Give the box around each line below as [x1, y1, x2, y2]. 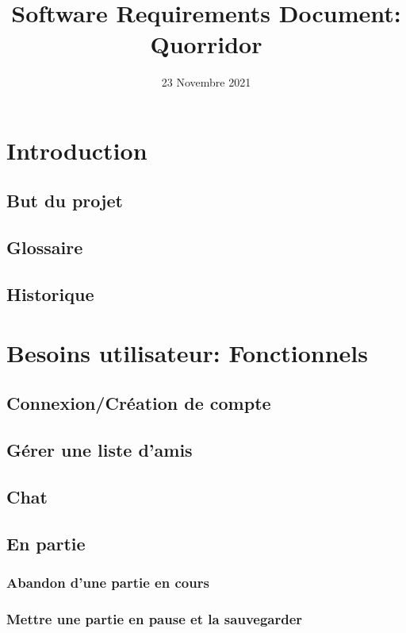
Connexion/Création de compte [6, 391, 271, 415]
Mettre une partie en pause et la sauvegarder [6, 608, 303, 628]
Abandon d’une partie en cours [6, 572, 209, 592]
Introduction [6, 133, 147, 166]
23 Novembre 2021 [161, 74, 251, 91]
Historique [6, 282, 94, 307]
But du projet [6, 188, 123, 213]
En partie [6, 531, 86, 555]
